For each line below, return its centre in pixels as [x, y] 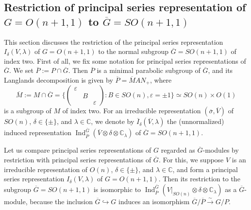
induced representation [38, 132]
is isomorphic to [117, 189]
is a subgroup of [28, 111]
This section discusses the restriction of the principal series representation [114, 42]
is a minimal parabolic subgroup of [149, 70]
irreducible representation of [46, 169]
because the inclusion [61, 201]
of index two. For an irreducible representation [132, 111]
